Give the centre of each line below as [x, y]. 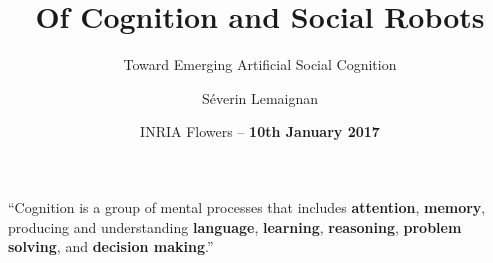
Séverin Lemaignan [260, 97]
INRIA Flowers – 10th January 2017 [260, 131]
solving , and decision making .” [111, 246]
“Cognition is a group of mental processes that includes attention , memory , [247, 206]
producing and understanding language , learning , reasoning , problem [235, 226]
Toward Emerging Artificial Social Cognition [260, 64]
